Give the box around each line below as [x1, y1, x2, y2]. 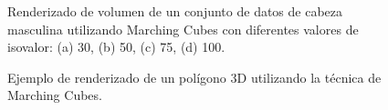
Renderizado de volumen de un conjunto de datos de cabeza [7, 2, 343, 20]
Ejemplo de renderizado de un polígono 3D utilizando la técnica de [7, 67, 382, 86]
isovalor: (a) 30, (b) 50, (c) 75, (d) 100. [7, 37, 225, 56]
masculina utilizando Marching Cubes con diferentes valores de [7, 19, 359, 38]
